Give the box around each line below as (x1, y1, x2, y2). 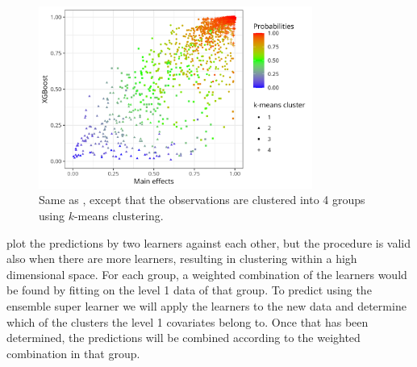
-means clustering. (73, 207, 164, 224)
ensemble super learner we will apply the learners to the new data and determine (6, 298, 407, 315)
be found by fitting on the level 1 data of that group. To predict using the (6, 282, 372, 298)
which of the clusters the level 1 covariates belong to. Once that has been (6, 313, 369, 330)
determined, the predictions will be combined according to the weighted (6, 329, 361, 346)
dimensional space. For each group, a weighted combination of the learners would (6, 265, 407, 282)
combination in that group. (6, 344, 140, 361)
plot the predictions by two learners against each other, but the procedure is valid (6, 234, 411, 251)
